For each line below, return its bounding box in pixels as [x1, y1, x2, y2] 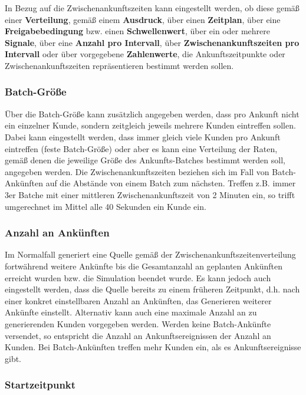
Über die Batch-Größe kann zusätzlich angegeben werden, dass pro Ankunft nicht [5, 107, 300, 120]
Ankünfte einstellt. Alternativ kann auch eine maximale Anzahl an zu [5, 306, 257, 318]
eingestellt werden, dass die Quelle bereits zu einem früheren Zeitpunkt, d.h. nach [5, 283, 300, 295]
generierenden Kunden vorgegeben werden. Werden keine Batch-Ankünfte [5, 317, 271, 330]
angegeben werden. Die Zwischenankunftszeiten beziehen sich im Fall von [5, 165, 269, 177]
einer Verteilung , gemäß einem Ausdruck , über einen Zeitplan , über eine [5, 13, 281, 25]
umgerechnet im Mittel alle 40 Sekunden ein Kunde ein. [5, 200, 206, 212]
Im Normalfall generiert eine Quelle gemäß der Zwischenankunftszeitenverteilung [5, 248, 296, 261]
